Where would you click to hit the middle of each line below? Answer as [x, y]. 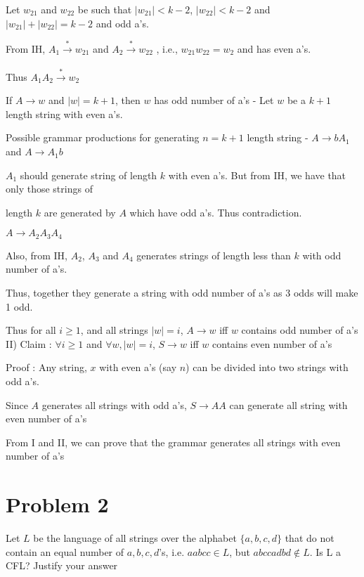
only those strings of [49, 189]
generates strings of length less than [214, 255]
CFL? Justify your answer [62, 565]
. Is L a [325, 551]
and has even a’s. [274, 48]
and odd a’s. [122, 23]
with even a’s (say [138, 367]
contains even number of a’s [272, 343]
